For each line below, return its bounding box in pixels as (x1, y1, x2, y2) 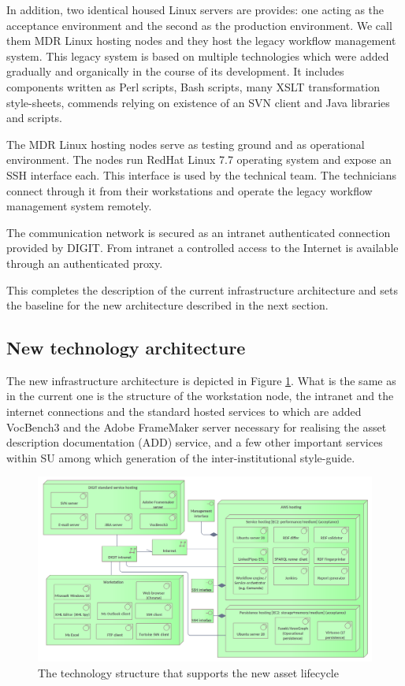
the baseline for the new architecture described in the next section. (6, 297, 329, 313)
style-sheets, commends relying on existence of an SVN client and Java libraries (6, 94, 390, 110)
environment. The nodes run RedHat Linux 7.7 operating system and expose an (6, 151, 392, 168)
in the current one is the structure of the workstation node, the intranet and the (6, 387, 394, 404)
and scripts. (6, 109, 62, 126)
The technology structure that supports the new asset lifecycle (38, 664, 339, 680)
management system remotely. (6, 198, 152, 214)
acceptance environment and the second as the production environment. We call (6, 17, 392, 33)
